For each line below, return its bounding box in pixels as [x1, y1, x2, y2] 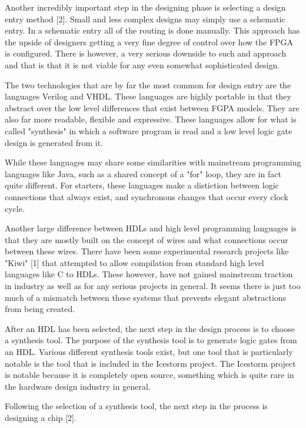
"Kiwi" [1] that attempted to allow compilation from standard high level [5, 256, 264, 268]
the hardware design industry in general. [5, 380, 151, 392]
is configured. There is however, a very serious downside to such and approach [5, 47, 287, 59]
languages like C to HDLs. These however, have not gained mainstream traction [5, 268, 293, 280]
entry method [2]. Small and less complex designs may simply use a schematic [5, 12, 285, 25]
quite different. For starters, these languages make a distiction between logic [5, 179, 279, 191]
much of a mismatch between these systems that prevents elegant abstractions [5, 291, 287, 303]
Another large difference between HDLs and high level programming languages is [5, 222, 297, 234]
